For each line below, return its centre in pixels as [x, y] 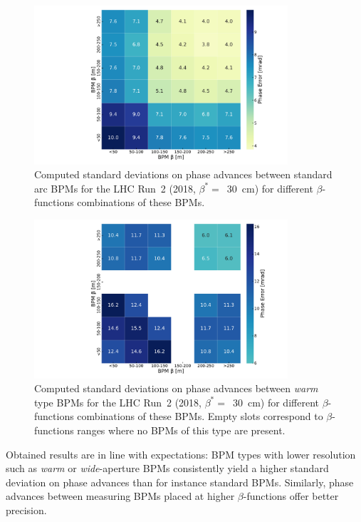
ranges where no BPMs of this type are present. [181, 430]
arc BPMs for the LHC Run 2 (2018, [115, 188]
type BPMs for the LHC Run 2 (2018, [118, 402]
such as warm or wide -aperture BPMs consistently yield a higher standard [167, 468]
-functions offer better [291, 496]
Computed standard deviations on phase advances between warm [176, 388]
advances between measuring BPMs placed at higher [120, 496]
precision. [26, 510]
